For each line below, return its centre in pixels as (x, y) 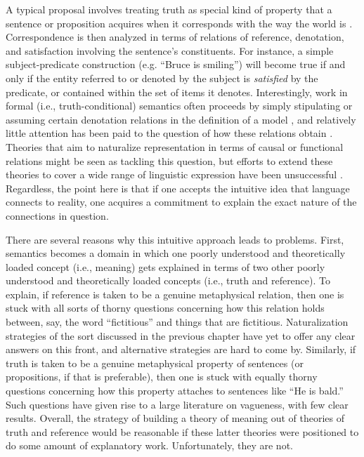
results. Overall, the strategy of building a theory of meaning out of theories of (175, 418)
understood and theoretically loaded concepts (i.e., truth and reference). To (168, 280)
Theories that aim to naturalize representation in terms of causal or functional (175, 146)
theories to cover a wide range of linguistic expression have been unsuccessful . (174, 174)
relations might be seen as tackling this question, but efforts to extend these (169, 160)
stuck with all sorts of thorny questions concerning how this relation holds (165, 308)
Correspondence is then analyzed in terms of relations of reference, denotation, (175, 37)
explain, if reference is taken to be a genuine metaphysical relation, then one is (175, 294)
